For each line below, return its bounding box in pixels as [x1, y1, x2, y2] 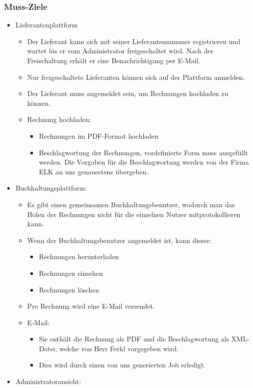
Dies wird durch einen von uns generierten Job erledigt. [39, 360, 206, 370]
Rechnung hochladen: [27, 114, 91, 124]
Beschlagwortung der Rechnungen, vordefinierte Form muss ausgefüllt [39, 147, 248, 157]
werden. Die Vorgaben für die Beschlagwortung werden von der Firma [39, 157, 249, 167]
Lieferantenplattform [15, 20, 78, 30]
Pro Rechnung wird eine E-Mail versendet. [27, 301, 155, 311]
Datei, [39, 343, 57, 353]
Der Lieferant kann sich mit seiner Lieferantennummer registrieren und [27, 36, 240, 46]
